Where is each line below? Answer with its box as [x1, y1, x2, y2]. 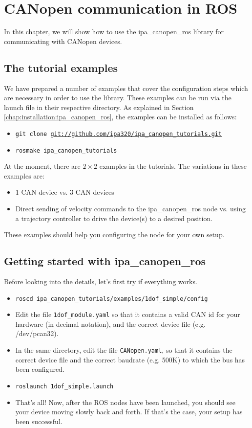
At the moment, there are [4, 161, 81, 171]
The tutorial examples [4, 60, 118, 75]
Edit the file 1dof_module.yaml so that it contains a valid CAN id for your [15, 309, 240, 319]
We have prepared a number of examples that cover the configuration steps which [4, 83, 248, 93]
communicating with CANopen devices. [4, 36, 122, 46]
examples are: [4, 170, 44, 180]
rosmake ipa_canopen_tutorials [15, 147, 117, 154]
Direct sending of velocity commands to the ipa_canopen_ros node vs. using [15, 203, 246, 213]
